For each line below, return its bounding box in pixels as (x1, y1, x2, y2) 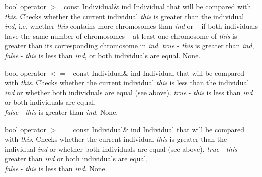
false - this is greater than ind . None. (5, 106, 118, 117)
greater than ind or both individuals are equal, (5, 153, 148, 164)
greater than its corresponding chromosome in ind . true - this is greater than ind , (5, 40, 254, 51)
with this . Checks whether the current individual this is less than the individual (5, 77, 249, 88)
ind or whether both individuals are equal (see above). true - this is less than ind (5, 87, 253, 97)
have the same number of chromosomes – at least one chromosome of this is (5, 30, 237, 41)
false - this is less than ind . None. (5, 163, 107, 173)
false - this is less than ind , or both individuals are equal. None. (5, 50, 201, 61)
